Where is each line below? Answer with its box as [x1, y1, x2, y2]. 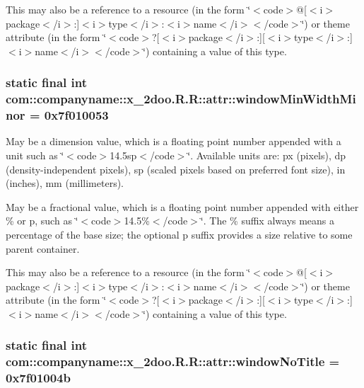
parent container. [6, 241, 80, 256]
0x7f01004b [6, 369, 71, 387]
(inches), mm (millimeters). [6, 176, 124, 190]
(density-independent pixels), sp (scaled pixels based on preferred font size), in [6, 161, 346, 176]
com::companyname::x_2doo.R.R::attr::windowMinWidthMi [6, 90, 356, 108]
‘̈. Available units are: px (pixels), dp [187, 148, 346, 163]
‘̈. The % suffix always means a [200, 213, 335, 228]
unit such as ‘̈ [6, 148, 64, 163]
